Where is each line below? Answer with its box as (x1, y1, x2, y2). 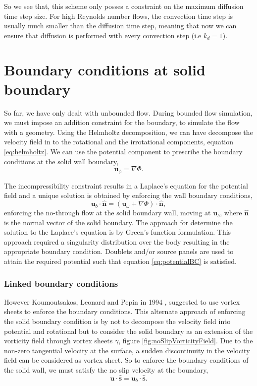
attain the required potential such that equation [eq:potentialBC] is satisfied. (4, 256, 237, 266)
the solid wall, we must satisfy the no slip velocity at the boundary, (4, 365, 208, 375)
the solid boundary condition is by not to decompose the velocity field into (4, 316, 231, 326)
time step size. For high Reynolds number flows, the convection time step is (4, 10, 233, 21)
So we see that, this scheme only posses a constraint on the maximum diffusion (4, 1, 244, 11)
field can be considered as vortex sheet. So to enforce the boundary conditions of (4, 355, 249, 365)
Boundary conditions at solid (4, 59, 206, 79)
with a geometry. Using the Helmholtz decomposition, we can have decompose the (4, 127, 253, 137)
